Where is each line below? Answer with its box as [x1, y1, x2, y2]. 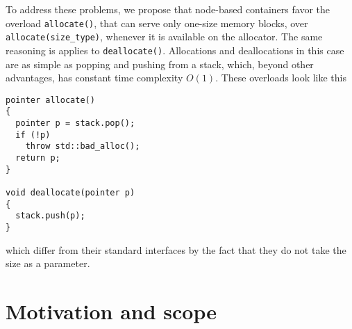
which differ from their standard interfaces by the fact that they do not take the [6, 242, 346, 257]
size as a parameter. [6, 256, 90, 271]
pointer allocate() [6, 95, 95, 105]
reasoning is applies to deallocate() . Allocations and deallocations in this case [6, 42, 344, 57]
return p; [15, 153, 60, 163]
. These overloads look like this [215, 70, 346, 85]
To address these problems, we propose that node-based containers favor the [6, 2, 330, 16]
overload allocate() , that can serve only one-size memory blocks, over [6, 15, 308, 30]
